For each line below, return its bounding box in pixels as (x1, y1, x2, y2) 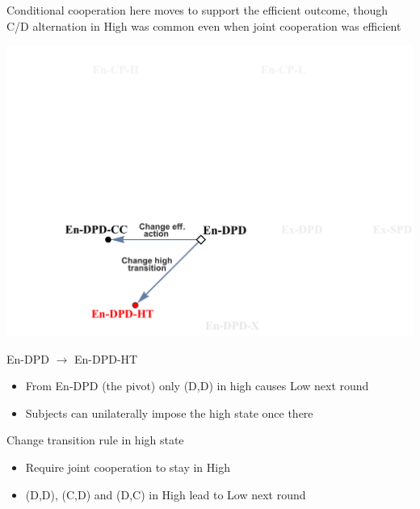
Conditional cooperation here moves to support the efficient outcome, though (6, 2, 388, 18)
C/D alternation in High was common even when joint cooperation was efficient (6, 17, 401, 34)
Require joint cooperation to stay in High (25, 458, 230, 475)
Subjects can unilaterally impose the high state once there (25, 404, 313, 421)
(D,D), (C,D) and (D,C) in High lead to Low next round (25, 486, 306, 503)
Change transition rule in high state (6, 431, 184, 448)
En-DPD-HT (73, 350, 138, 367)
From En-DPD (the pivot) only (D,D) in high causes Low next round (25, 377, 369, 394)
